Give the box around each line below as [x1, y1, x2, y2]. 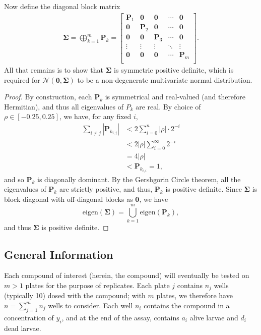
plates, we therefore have [156, 290, 233, 301]
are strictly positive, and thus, [59, 184, 153, 194]
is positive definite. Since [165, 184, 242, 194]
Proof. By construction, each [4, 91, 92, 102]
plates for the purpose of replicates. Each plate [25, 280, 170, 290]
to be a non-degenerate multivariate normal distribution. [77, 74, 252, 85]
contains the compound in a [144, 300, 230, 310]
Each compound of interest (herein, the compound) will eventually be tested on [4, 270, 249, 281]
